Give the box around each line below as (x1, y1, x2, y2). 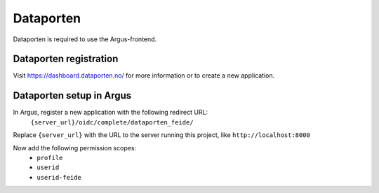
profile (36, 154, 63, 162)
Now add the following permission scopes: (13, 143, 137, 152)
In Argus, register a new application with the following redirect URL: (13, 108, 208, 117)
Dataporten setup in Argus (13, 90, 132, 101)
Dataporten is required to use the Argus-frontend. (13, 35, 157, 43)
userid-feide (36, 173, 82, 181)
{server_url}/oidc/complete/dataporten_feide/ (30, 118, 194, 126)
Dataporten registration (13, 53, 119, 65)
